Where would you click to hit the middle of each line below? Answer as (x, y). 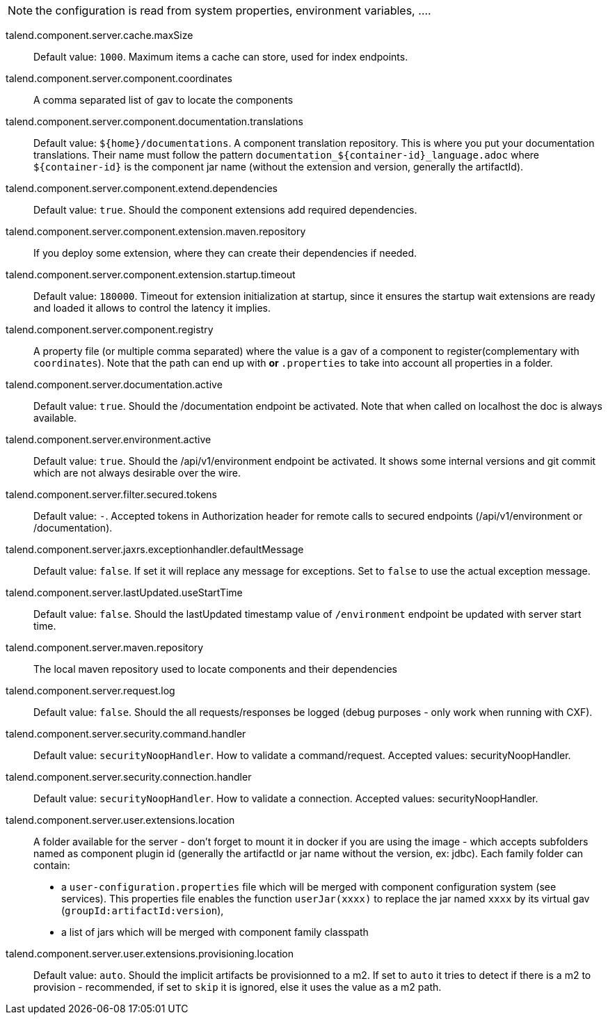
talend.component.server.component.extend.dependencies (142, 188)
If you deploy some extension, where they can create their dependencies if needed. (225, 253)
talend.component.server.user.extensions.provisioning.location (150, 954)
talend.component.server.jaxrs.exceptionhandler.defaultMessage (155, 549)
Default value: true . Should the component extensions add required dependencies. (225, 210)
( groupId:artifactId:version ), (143, 910)
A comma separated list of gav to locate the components (163, 100)
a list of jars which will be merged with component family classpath (215, 932)
